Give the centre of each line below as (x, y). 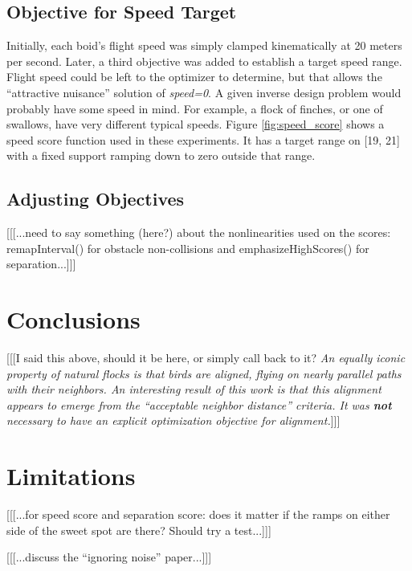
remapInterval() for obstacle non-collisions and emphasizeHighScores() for (188, 248)
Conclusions (73, 319)
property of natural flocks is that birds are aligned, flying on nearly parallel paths (204, 373)
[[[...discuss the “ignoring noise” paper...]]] (109, 557)
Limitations (71, 476)
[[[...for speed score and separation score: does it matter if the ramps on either (198, 514)
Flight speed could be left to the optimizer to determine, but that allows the (194, 77)
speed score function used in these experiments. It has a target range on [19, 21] (203, 139)
